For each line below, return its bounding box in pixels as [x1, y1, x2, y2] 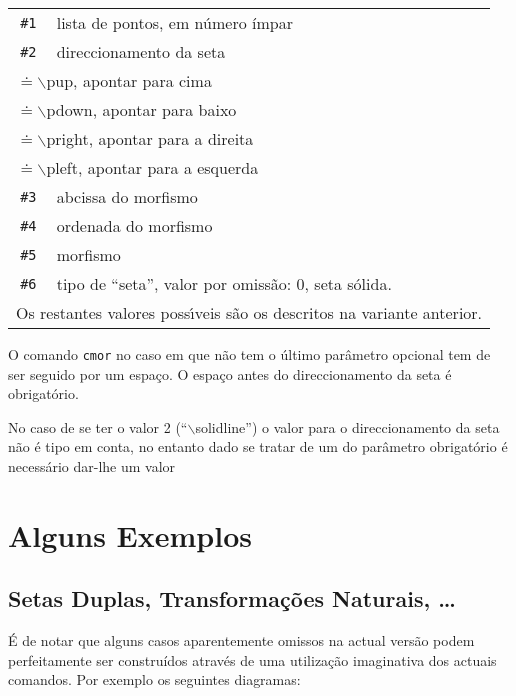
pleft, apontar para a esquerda [46, 156, 259, 179]
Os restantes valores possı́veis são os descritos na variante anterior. [16, 301, 483, 324]
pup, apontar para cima [46, 69, 212, 92]
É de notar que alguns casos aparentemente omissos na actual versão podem [8, 630, 475, 651]
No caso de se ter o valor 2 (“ [8, 416, 188, 437]
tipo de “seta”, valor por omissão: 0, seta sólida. [56, 272, 392, 295]
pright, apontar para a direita [46, 127, 254, 150]
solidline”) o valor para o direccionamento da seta [195, 416, 500, 437]
